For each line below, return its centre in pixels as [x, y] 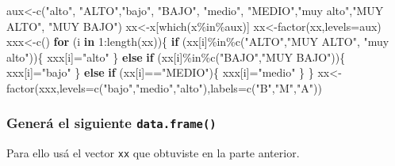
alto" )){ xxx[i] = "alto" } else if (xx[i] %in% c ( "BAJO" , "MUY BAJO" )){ [176, 57]
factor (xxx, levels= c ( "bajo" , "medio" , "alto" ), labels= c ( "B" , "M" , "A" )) [164, 87]
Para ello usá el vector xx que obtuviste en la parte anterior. [153, 153]
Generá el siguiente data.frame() [111, 123]
